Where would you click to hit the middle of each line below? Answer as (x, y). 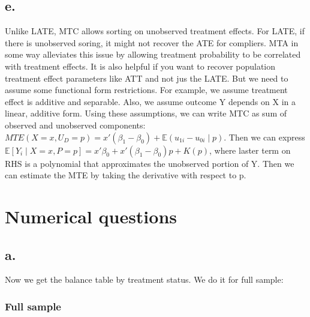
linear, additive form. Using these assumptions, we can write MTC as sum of (146, 113)
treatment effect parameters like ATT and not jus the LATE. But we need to (147, 78)
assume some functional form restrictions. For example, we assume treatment (146, 90)
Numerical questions (91, 216)
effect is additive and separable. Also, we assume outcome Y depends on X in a (150, 101)
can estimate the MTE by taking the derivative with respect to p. (126, 175)
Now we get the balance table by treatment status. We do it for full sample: (144, 279)
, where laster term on (250, 150)
